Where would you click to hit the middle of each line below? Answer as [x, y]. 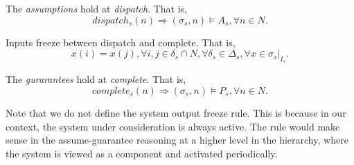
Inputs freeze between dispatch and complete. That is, [121, 42]
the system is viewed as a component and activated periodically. [142, 153]
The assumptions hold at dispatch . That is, [96, 8]
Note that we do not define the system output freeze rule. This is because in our [176, 112]
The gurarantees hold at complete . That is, [96, 79]
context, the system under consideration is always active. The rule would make [173, 126]
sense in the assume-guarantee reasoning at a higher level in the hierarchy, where [177, 140]
